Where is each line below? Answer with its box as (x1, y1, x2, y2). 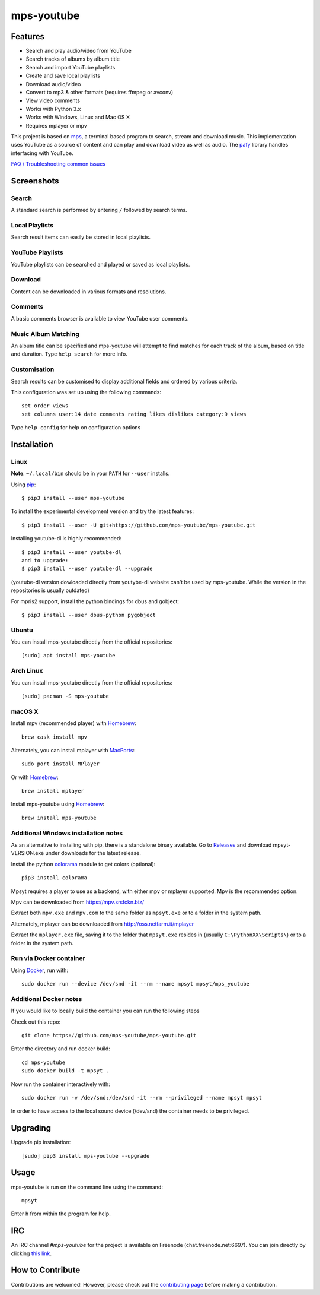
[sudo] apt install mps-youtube (21, 652, 116, 659)
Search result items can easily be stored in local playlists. (11, 233, 151, 240)
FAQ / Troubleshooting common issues (11, 160, 106, 167)
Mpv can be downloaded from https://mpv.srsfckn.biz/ (11, 898, 145, 905)
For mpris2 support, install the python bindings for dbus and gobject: (11, 597, 179, 605)
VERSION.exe (11, 850, 44, 857)
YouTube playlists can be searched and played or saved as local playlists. (11, 261, 190, 268)
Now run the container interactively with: (11, 1081, 111, 1088)
